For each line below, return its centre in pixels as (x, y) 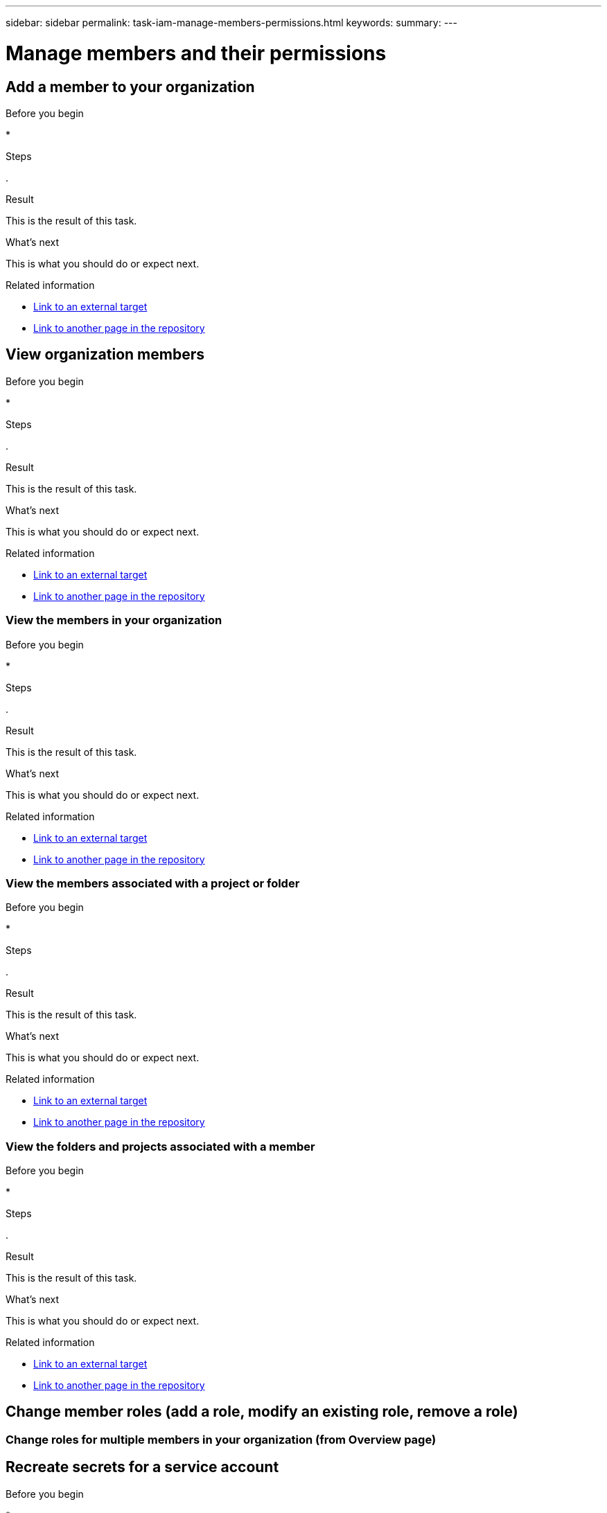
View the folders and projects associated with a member (160, 1146)
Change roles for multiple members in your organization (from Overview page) (221, 1439)
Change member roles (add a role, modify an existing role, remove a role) (262, 1412)
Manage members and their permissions (196, 53)
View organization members (105, 355)
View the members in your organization (114, 620)
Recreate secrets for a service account (142, 1467)
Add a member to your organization (130, 87)
